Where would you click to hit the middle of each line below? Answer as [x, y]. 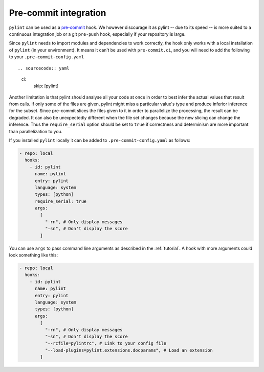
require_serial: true [61, 201]
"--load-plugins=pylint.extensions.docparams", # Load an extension [129, 350]
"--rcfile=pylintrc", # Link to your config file [106, 343]
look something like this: [33, 255]
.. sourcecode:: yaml [44, 68]
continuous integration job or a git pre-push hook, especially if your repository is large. [97, 34]
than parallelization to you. [36, 131]
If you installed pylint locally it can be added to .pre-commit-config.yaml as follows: [100, 140]
